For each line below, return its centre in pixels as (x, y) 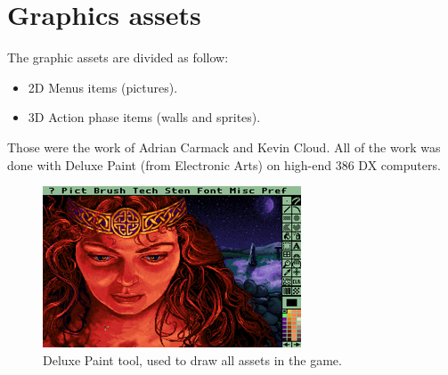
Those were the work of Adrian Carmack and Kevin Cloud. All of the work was (224, 147)
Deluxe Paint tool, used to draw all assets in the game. (192, 359)
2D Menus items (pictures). (103, 87)
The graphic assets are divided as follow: (118, 57)
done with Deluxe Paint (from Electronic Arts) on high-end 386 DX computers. (224, 164)
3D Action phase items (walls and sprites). (144, 117)
